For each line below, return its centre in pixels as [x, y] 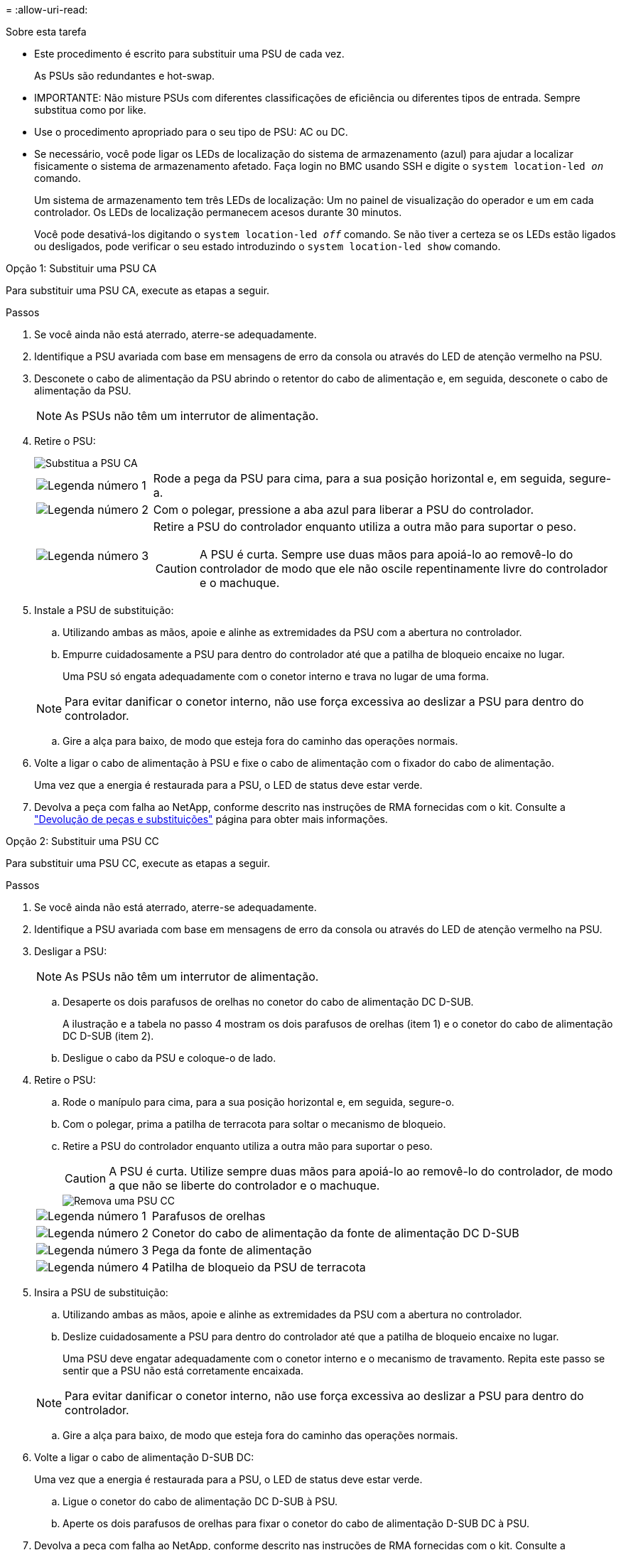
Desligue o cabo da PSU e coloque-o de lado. [169, 1058]
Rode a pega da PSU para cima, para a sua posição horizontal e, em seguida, [360, 478]
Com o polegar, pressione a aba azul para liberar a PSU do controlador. [344, 510]
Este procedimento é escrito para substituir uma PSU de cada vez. [189, 54]
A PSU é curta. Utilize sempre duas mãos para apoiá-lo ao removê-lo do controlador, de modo [361, 1171]
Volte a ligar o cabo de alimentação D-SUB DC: [144, 1457]
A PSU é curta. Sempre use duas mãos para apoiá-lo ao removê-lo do [387, 554]
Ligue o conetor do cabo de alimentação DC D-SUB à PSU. [200, 1501]
